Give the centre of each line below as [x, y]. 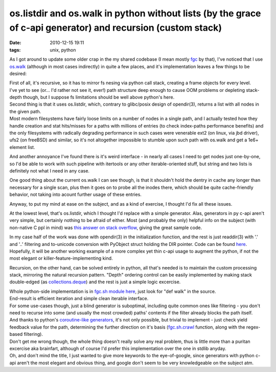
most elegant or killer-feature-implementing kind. [61, 258]
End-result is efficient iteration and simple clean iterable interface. [79, 299]
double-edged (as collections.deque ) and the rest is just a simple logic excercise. [95, 282]
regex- [253, 327]
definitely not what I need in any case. [49, 170]
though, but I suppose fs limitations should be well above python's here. [99, 97]
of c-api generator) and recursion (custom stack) [116, 28]
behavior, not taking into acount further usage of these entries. [75, 194]
